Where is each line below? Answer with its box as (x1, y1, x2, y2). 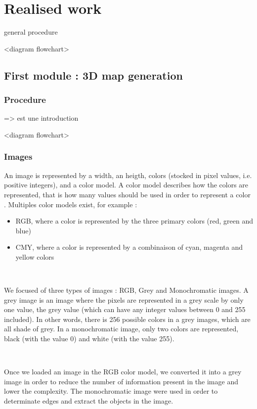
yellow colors (15, 251, 54, 262)
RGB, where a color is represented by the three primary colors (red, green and (15, 216, 253, 226)
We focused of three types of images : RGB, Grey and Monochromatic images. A (4, 285, 249, 295)
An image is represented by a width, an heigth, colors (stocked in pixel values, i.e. (4, 170, 252, 180)
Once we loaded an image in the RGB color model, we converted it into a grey (4, 366, 242, 377)
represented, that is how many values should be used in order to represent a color (4, 189, 251, 199)
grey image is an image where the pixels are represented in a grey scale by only (4, 294, 244, 305)
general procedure (4, 27, 58, 37)
